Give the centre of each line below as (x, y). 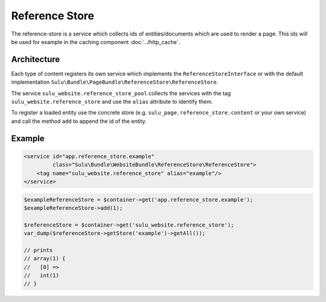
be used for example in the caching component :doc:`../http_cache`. (96, 42)
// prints (38, 250)
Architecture (36, 59)
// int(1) (42, 275)
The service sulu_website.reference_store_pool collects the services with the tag (121, 93)
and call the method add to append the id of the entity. (79, 121)
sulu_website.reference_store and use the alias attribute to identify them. (112, 102)
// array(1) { (45, 259)
